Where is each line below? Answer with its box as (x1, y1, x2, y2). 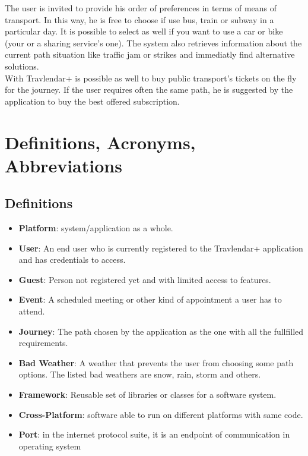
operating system (18, 439, 81, 452)
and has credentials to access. (18, 253, 126, 266)
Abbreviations (5, 153, 122, 177)
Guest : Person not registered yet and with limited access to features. (18, 273, 271, 285)
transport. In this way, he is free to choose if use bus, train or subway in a (5, 13, 274, 26)
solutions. (5, 59, 39, 72)
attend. (18, 305, 45, 317)
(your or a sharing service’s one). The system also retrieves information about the (5, 36, 302, 49)
